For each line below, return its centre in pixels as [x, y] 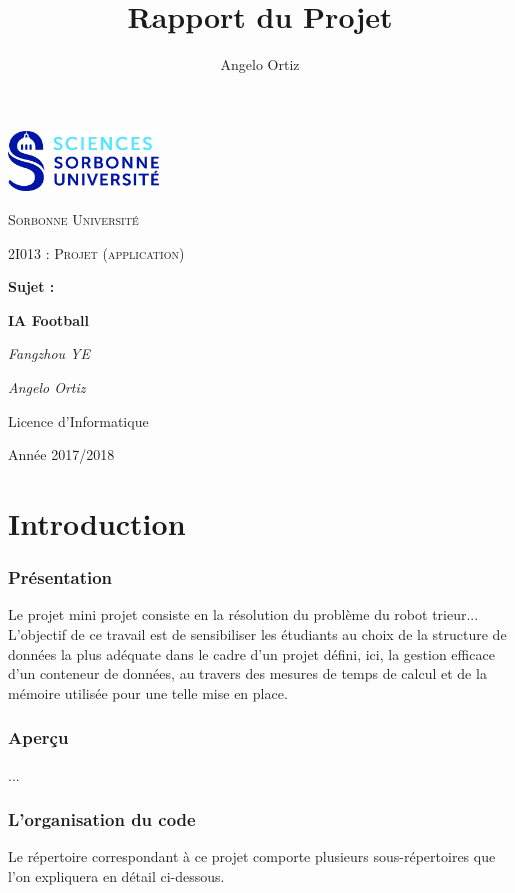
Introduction [97, 522]
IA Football [48, 319]
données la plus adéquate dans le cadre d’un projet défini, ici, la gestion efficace [251, 653]
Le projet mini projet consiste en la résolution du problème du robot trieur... [243, 614]
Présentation [60, 577]
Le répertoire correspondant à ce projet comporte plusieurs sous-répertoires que [252, 856]
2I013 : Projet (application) [96, 252]
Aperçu [38, 737]
